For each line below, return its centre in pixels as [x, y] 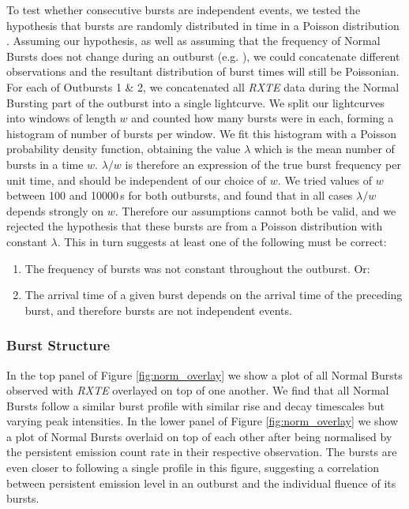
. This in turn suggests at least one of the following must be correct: [222, 241]
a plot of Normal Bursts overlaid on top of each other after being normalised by [199, 436]
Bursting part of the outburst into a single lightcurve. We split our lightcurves [195, 102]
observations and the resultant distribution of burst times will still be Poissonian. [203, 71]
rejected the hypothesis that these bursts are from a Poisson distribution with [195, 226]
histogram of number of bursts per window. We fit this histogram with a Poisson [202, 133]
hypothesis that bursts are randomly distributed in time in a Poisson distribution [203, 25]
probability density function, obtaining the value [124, 149]
